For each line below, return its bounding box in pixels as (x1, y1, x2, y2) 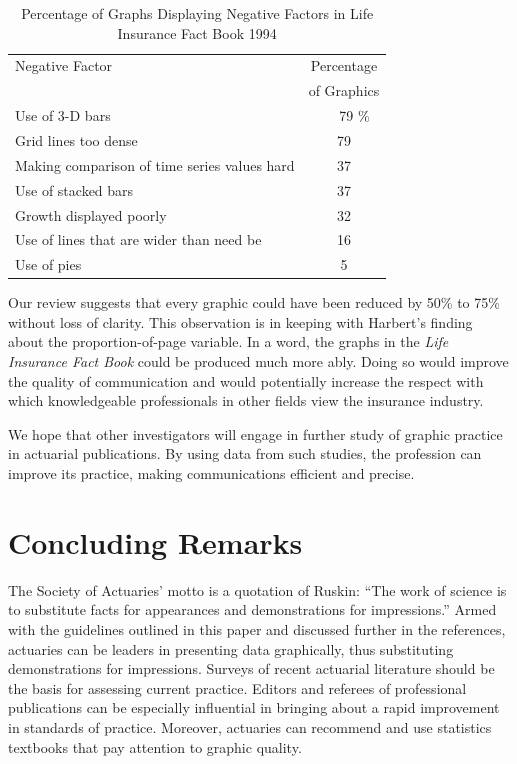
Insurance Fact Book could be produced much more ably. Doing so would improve (8, 351, 509, 372)
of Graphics (308, 80, 380, 101)
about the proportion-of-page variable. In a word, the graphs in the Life (8, 331, 449, 352)
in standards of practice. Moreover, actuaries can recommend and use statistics (8, 716, 492, 737)
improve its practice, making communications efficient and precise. (8, 463, 415, 484)
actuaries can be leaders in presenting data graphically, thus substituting (8, 638, 454, 659)
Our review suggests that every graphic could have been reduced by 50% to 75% (8, 292, 500, 313)
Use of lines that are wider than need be (15, 229, 262, 250)
